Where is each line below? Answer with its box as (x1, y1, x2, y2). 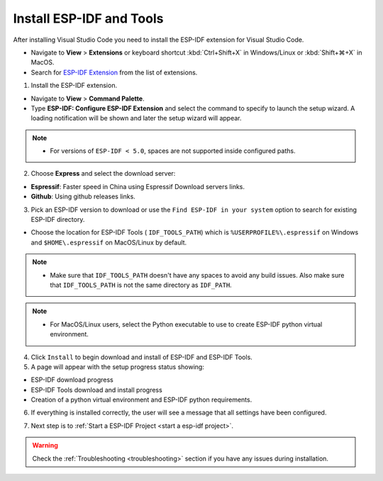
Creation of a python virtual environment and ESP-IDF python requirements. (30, 395, 252, 404)
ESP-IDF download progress (30, 375, 113, 384)
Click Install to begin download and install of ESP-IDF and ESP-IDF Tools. (30, 353, 253, 361)
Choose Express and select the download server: (30, 169, 176, 178)
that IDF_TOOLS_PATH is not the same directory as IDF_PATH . (50, 281, 232, 289)
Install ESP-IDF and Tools (13, 11, 164, 26)
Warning (32, 441, 58, 450)
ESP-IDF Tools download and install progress (30, 385, 162, 394)
